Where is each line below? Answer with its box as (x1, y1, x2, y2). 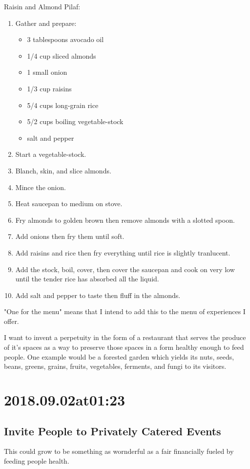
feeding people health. (4, 456, 69, 466)
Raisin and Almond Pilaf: (4, 1, 81, 11)
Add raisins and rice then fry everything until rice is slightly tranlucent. (15, 247, 230, 257)
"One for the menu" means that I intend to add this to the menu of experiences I (4, 306, 246, 317)
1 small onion (27, 67, 67, 77)
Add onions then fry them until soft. (15, 231, 125, 241)
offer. (4, 316, 19, 326)
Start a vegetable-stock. (15, 149, 86, 159)
